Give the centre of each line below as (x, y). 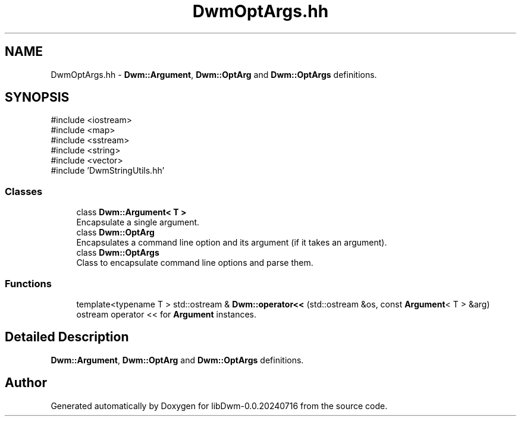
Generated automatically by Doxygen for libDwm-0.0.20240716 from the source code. (219, 406)
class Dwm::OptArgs (118, 253)
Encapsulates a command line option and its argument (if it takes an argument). (232, 243)
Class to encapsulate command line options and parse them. (195, 263)
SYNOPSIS (37, 98)
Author (26, 383)
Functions (28, 283)
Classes (24, 191)
